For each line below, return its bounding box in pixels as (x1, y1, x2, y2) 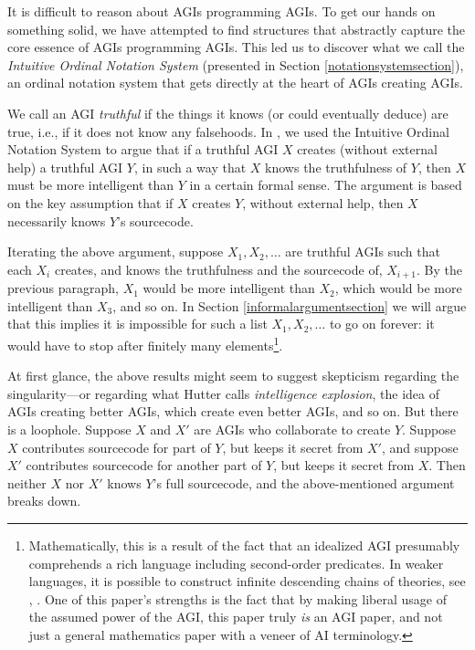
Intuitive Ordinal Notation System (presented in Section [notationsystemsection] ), (7, 55, 464, 74)
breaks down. (7, 491, 81, 510)
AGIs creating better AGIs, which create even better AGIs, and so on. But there (7, 402, 459, 421)
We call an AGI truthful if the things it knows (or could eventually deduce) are (7, 103, 449, 122)
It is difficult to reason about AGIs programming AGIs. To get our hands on (7, 2, 436, 20)
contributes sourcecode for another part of (26, 456, 262, 475)
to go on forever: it (329, 314, 435, 333)
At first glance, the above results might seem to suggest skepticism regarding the (7, 366, 459, 385)
